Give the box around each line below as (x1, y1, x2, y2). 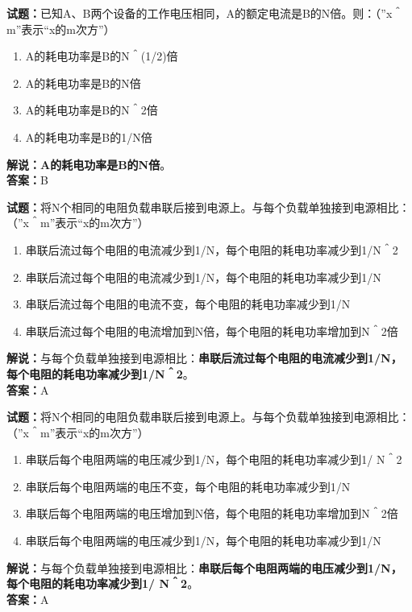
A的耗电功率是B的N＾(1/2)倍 (25, 48, 178, 64)
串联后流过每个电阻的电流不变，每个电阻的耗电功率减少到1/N (25, 296, 351, 312)
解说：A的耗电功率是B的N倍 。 (6, 155, 172, 172)
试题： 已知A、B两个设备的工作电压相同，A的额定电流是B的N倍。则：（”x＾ (6, 5, 404, 21)
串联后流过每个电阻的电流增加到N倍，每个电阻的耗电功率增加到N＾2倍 (25, 322, 398, 339)
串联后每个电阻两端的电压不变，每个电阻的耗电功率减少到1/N (25, 478, 351, 494)
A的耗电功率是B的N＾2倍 (25, 101, 158, 118)
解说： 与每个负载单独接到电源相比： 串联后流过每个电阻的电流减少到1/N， (6, 349, 402, 366)
